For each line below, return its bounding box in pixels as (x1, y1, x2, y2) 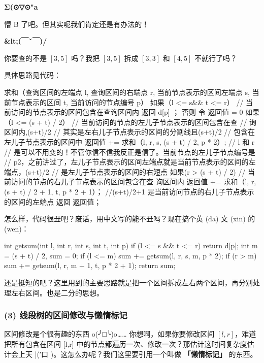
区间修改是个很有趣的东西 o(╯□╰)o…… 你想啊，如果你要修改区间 (4, 328, 215, 339)
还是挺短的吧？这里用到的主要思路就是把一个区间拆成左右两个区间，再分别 (4, 277, 253, 288)
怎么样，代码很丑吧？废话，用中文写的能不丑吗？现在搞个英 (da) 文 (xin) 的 (4, 213, 255, 224)
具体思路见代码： (4, 70, 61, 80)
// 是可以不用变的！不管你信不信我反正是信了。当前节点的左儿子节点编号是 (4, 146, 255, 157)
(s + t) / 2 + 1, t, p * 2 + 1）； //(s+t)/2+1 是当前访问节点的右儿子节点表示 (4, 186, 254, 196)
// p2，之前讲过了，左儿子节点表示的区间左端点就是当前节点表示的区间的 (4, 156, 249, 167)
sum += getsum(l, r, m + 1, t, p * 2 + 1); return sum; (4, 260, 176, 271)
